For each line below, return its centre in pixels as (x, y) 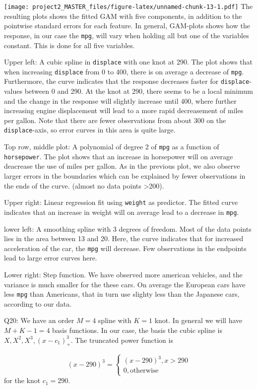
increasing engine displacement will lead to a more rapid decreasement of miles (124, 110)
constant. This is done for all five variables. (69, 45)
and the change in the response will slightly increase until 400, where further (120, 100)
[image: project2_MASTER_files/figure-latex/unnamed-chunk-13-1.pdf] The (128, 6)
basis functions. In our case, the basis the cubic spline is (137, 330)
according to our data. (38, 303)
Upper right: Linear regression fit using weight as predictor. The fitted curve (121, 202)
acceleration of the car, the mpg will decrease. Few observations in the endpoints (125, 248)
